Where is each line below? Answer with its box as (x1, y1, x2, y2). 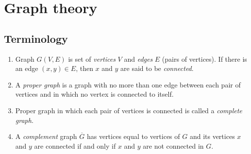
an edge (15, 63, 38, 73)
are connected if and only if (34, 140, 116, 151)
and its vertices (189, 131, 235, 141)
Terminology (4, 31, 68, 46)
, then (76, 63, 93, 73)
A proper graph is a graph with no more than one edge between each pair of (15, 79, 241, 89)
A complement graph (15, 131, 77, 141)
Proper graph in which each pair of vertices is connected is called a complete (15, 105, 242, 115)
